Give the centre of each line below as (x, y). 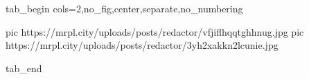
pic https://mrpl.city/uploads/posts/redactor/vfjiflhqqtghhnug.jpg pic (155, 31)
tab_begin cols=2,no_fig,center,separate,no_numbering (124, 8)
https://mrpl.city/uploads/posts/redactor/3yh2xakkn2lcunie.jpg (142, 45)
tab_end (24, 68)
